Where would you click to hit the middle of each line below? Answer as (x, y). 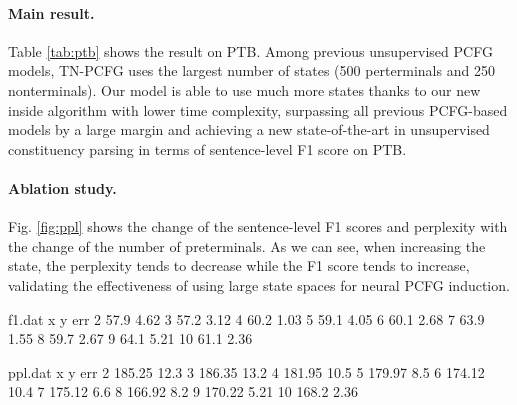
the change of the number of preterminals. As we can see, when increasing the (247, 245)
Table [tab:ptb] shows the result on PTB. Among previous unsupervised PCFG (250, 50)
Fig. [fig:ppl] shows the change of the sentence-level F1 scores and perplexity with (258, 226)
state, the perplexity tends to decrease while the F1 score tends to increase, (239, 265)
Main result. (51, 12)
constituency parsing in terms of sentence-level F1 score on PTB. (207, 148)
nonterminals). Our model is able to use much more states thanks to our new (244, 89)
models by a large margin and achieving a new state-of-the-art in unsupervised (249, 129)
